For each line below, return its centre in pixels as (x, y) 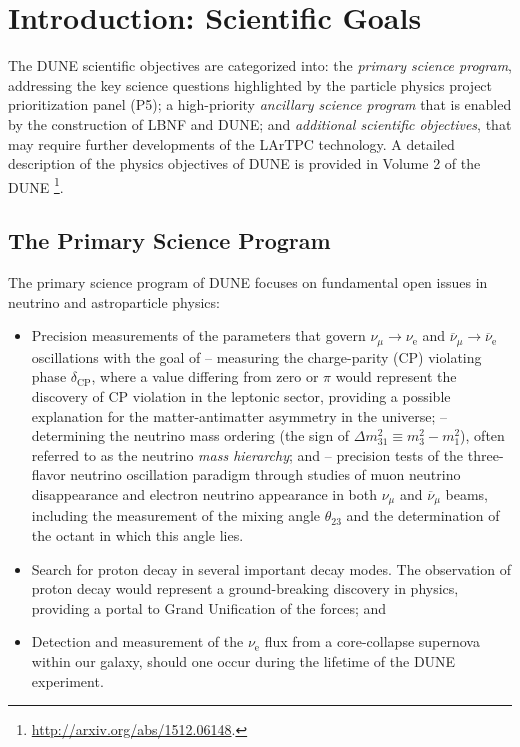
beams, (466, 493)
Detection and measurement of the (137, 641)
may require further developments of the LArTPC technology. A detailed (231, 143)
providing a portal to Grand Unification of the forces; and (209, 607)
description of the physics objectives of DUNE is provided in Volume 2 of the (244, 163)
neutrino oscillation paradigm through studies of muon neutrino (265, 474)
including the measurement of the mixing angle (176, 515)
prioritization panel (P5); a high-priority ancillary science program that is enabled (260, 104)
